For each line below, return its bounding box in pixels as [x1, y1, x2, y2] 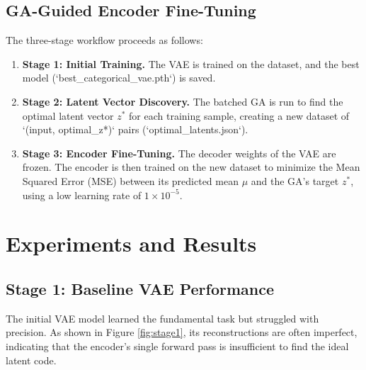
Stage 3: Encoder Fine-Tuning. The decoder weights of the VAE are [22, 145, 336, 160]
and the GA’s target [251, 173, 339, 188]
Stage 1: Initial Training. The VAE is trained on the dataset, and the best [22, 56, 360, 71]
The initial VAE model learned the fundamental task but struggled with [6, 310, 319, 325]
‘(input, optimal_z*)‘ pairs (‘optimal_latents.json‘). [22, 122, 248, 137]
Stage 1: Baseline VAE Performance [6, 277, 275, 299]
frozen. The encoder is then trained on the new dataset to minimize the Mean [22, 159, 360, 174]
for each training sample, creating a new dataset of [129, 108, 350, 123]
